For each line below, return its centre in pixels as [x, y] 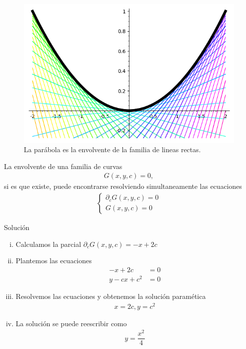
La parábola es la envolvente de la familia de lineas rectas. [112, 149]
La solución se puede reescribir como [71, 323]
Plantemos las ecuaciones [54, 261]
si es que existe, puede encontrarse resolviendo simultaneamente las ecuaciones [123, 186]
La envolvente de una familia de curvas [63, 166]
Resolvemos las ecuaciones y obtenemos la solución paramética [111, 296]
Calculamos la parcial [48, 244]
